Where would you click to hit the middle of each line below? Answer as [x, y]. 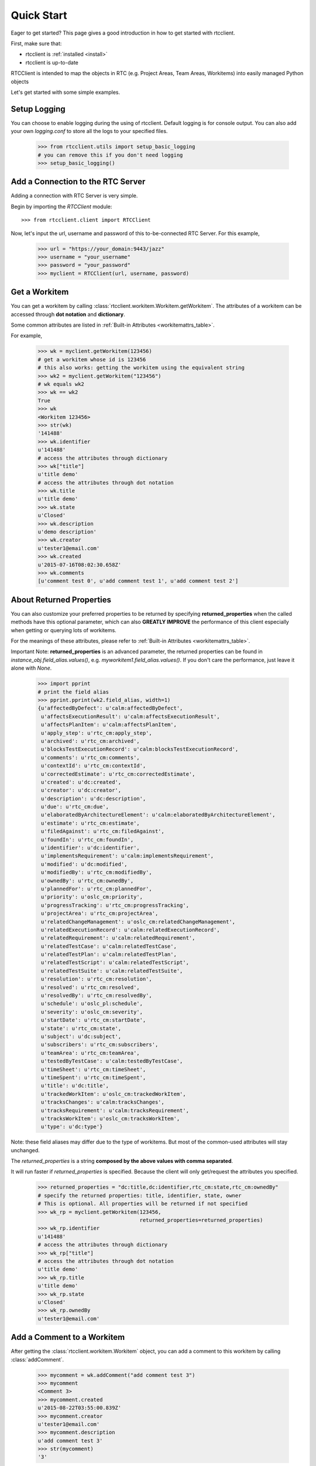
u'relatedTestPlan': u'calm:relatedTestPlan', [109, 955]
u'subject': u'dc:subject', [81, 1036]
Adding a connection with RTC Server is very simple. [74, 196]
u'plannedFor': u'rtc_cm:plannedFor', [97, 889]
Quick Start [39, 15]
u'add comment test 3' [70, 1440]
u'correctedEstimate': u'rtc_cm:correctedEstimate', [118, 774]
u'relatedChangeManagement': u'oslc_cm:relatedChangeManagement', [138, 922]
